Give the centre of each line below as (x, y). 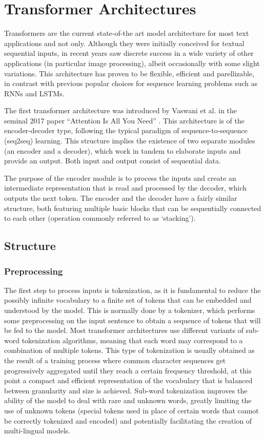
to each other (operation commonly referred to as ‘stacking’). (100, 218)
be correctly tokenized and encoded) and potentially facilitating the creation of (128, 420)
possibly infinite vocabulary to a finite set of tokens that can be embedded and (128, 300)
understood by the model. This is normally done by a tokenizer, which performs (130, 310)
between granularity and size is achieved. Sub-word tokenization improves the (126, 390)
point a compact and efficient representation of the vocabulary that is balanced (128, 380)
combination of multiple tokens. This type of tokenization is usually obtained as (129, 350)
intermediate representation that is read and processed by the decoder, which (126, 188)
